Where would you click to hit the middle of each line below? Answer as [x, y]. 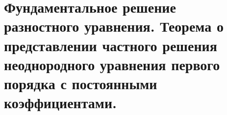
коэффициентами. [60, 103]
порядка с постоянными [81, 83]
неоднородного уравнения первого [112, 64]
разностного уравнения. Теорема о [114, 26]
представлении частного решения [111, 45]
